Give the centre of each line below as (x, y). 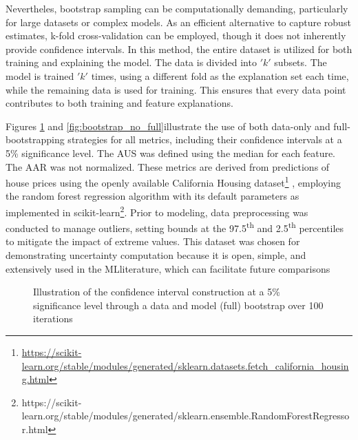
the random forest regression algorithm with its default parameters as (152, 196)
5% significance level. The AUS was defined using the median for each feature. (171, 153)
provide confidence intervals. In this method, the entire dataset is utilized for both (179, 49)
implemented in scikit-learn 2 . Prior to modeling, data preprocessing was (157, 211)
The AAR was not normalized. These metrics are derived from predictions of (168, 166)
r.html (35, 429)
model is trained (40, 75)
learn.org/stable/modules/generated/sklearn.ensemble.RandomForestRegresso (186, 416)
